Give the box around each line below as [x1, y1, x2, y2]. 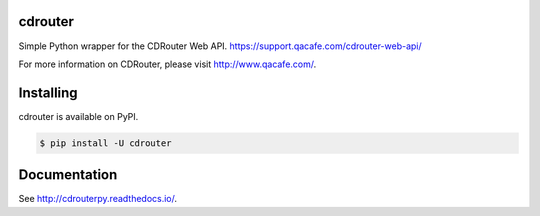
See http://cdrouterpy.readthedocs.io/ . [18, 193, 178, 205]
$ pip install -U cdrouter [39, 137, 172, 149]
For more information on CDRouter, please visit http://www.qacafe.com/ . [18, 58, 317, 70]
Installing [18, 84, 79, 101]
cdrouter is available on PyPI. [18, 110, 139, 122]
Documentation [18, 166, 118, 184]
